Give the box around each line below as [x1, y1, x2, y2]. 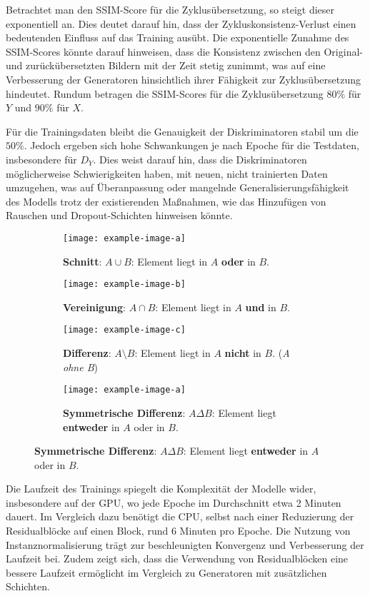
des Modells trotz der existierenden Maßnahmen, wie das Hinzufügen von [6, 193, 326, 208]
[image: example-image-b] [63, 279, 186, 290]
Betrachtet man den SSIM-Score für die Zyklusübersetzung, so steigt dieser [6, 2, 335, 16]
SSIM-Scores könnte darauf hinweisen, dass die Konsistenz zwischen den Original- [6, 44, 363, 59]
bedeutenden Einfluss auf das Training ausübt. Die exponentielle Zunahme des [6, 30, 349, 45]
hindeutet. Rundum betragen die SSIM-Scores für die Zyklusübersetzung [6, 86, 324, 101]
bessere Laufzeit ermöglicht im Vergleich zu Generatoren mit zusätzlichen [6, 565, 327, 580]
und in [245, 299, 276, 314]
